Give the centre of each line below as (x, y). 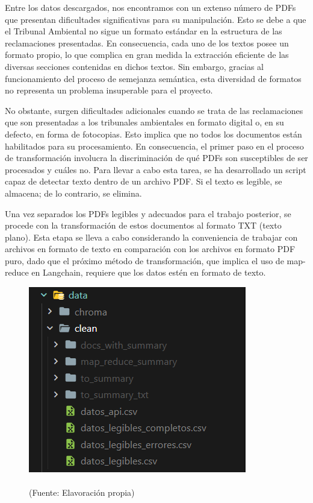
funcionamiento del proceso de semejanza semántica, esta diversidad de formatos (153, 78)
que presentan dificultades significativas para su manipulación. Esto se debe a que (156, 19)
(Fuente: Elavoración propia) (82, 492)
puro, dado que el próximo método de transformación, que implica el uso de (144, 260)
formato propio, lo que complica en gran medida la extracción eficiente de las (147, 55)
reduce (17, 272)
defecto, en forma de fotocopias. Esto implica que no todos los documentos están (153, 134)
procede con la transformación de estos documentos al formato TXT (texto (143, 225)
